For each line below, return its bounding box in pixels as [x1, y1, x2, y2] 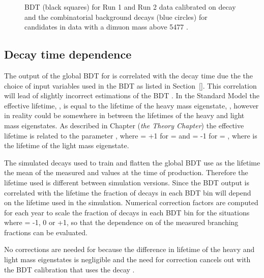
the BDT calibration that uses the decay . [4, 264, 135, 274]
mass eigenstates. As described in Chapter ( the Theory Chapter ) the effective [4, 120, 244, 130]
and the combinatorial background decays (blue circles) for [24, 11, 208, 22]
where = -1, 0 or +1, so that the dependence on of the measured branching [4, 217, 239, 228]
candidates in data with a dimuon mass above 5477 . [24, 21, 188, 32]
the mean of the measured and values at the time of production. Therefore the [4, 167, 248, 178]
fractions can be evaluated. [4, 227, 87, 237]
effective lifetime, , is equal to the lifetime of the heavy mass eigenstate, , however [4, 100, 259, 110]
